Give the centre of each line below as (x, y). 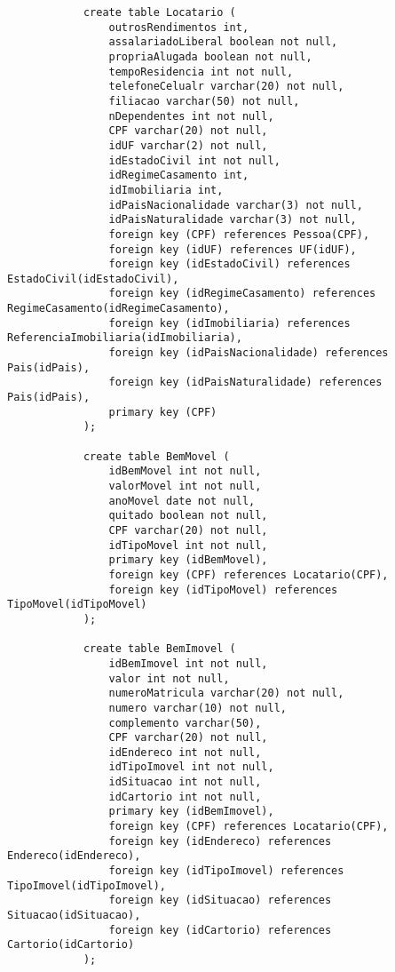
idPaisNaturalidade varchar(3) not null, (233, 220)
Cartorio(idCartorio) (71, 945)
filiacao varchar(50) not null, (204, 101)
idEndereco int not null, (185, 752)
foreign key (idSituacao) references (220, 900)
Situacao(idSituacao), (74, 916)
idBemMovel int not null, (185, 471)
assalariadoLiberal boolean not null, (223, 42)
